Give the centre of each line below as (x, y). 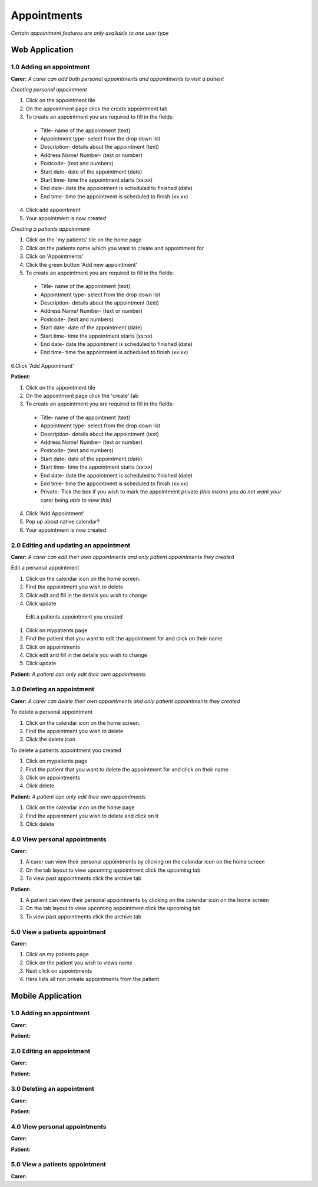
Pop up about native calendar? (63, 522)
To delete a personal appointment (52, 712)
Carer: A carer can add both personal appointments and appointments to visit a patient (117, 79)
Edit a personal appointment (45, 568)
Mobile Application (47, 996)
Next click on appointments (59, 971)
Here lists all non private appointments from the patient (92, 979)
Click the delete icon (51, 739)
